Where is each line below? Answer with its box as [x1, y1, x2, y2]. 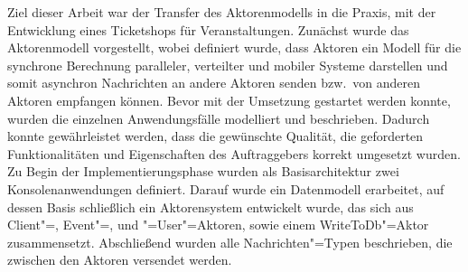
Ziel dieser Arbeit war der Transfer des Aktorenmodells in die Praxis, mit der [7, 3, 436, 21]
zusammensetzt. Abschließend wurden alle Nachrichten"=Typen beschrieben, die [7, 232, 453, 251]
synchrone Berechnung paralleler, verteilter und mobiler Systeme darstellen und [7, 55, 448, 74]
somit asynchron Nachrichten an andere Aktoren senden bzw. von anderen [7, 73, 420, 92]
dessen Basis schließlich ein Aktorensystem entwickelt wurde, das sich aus [7, 197, 414, 216]
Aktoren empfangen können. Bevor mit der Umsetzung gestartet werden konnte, [7, 90, 451, 109]
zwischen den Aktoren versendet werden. [7, 250, 232, 269]
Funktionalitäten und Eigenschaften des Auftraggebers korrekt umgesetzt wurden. [7, 144, 461, 163]
